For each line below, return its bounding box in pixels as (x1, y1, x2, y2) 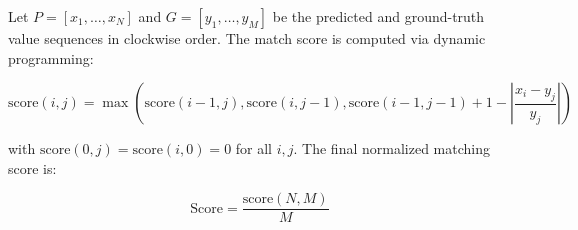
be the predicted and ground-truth (272, 6, 485, 26)
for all (235, 138, 273, 159)
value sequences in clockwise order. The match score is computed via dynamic (8, 28, 486, 48)
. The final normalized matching (293, 138, 490, 159)
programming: (8, 47, 94, 68)
